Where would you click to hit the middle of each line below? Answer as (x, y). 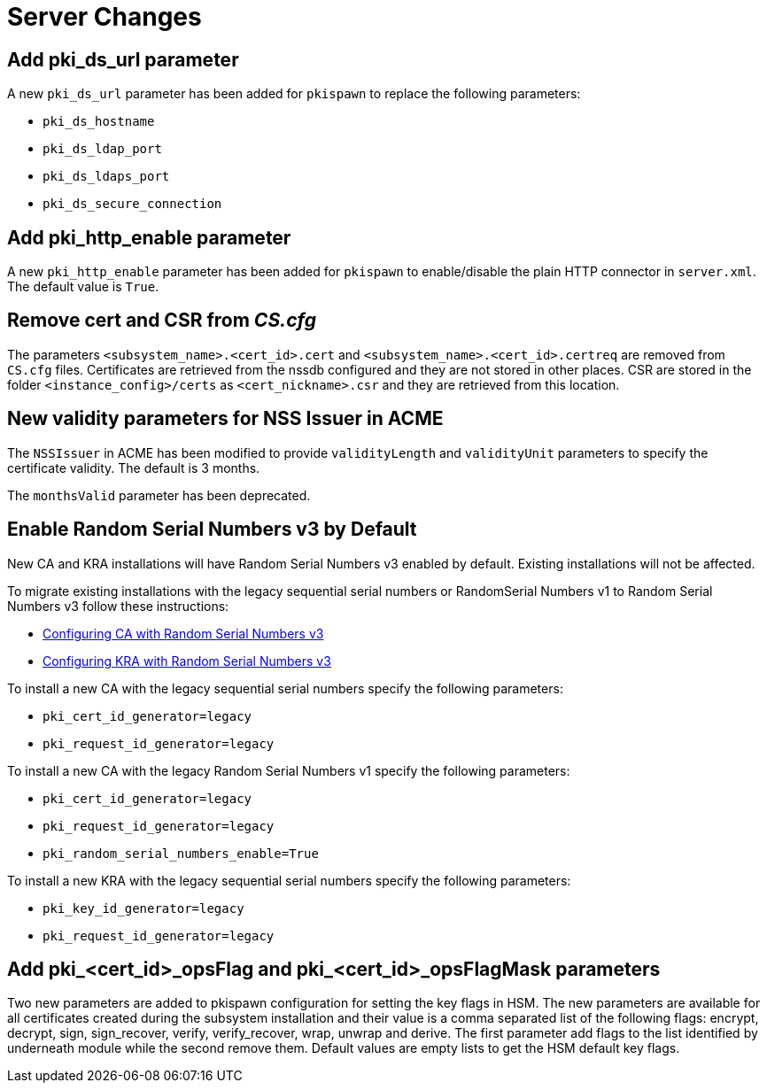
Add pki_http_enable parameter (149, 237)
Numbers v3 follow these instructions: (118, 606)
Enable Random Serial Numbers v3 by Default (212, 530)
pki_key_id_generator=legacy (143, 908)
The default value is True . (83, 287)
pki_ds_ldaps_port (106, 177)
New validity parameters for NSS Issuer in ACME (225, 419)
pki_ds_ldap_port (102, 149)
